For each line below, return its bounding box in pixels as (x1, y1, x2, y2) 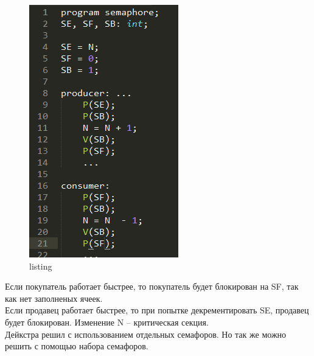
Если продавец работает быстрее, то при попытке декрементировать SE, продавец (5, 304, 309, 316)
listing (29, 259, 52, 272)
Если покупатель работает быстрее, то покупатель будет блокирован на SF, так (5, 280, 299, 293)
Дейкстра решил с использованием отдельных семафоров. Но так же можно (5, 327, 287, 340)
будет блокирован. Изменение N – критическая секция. (5, 315, 209, 328)
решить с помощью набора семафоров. (5, 340, 148, 352)
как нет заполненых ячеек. (5, 291, 103, 304)
